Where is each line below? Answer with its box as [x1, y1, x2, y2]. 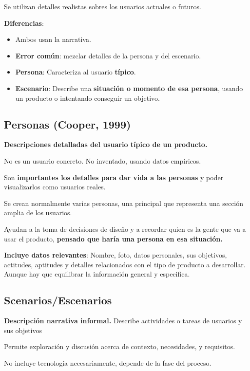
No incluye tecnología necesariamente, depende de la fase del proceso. [4, 357, 212, 368]
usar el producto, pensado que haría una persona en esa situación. [4, 233, 223, 243]
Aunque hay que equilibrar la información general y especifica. [4, 269, 190, 279]
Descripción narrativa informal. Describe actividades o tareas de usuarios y [4, 315, 242, 326]
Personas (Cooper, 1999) [4, 116, 131, 131]
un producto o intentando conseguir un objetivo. [15, 93, 160, 103]
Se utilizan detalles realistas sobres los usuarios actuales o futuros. [4, 1, 201, 11]
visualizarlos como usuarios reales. [4, 182, 106, 192]
